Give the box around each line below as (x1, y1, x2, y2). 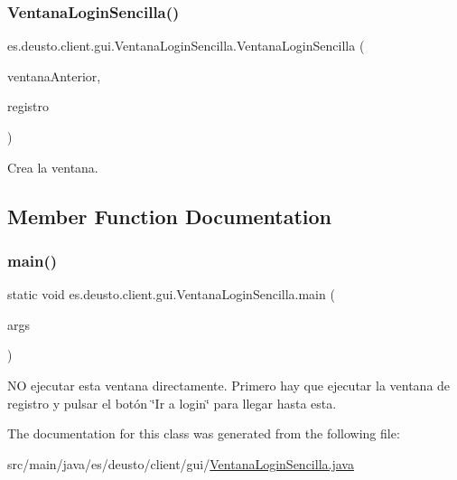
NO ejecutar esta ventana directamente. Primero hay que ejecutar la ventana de (7, 375, 451, 394)
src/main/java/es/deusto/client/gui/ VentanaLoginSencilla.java (7, 454, 354, 473)
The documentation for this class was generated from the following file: (7, 424, 400, 443)
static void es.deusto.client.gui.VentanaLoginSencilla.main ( (7, 285, 335, 304)
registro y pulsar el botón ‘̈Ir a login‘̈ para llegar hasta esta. (7, 393, 337, 412)
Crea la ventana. (7, 157, 98, 176)
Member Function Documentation (7, 202, 332, 230)
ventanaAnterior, (7, 66, 101, 85)
